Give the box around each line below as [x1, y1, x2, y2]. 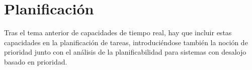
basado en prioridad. [4, 56, 67, 67]
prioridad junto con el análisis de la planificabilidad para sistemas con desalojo [4, 47, 246, 57]
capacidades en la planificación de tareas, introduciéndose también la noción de [4, 37, 248, 47]
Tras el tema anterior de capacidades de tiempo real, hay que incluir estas [4, 27, 232, 38]
